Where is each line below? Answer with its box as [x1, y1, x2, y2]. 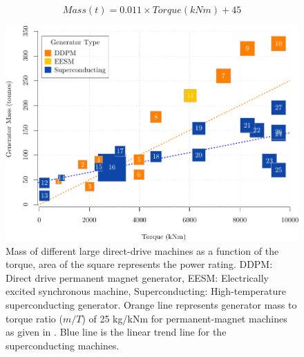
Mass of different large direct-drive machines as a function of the [6, 243, 279, 258]
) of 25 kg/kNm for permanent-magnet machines [82, 311, 287, 325]
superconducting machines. [6, 338, 120, 352]
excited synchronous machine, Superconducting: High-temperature [6, 284, 286, 298]
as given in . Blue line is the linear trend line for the [6, 325, 227, 339]
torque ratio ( [6, 311, 63, 325]
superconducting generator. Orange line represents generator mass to [6, 297, 297, 311]
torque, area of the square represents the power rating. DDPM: [6, 257, 273, 271]
